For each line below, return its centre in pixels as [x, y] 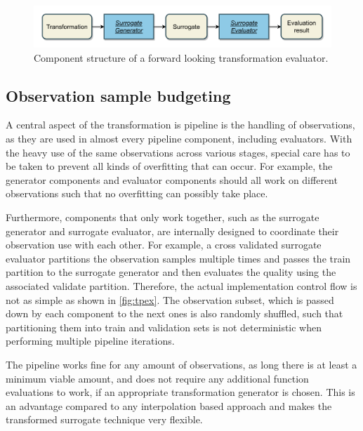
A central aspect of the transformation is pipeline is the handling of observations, [180, 125]
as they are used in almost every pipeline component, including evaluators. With [179, 139]
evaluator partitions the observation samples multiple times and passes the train [178, 258]
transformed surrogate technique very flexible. [104, 419]
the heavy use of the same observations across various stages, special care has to [178, 152]
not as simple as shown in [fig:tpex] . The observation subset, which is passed [170, 299]
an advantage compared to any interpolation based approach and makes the [169, 405]
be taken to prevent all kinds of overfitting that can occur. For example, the [169, 166]
